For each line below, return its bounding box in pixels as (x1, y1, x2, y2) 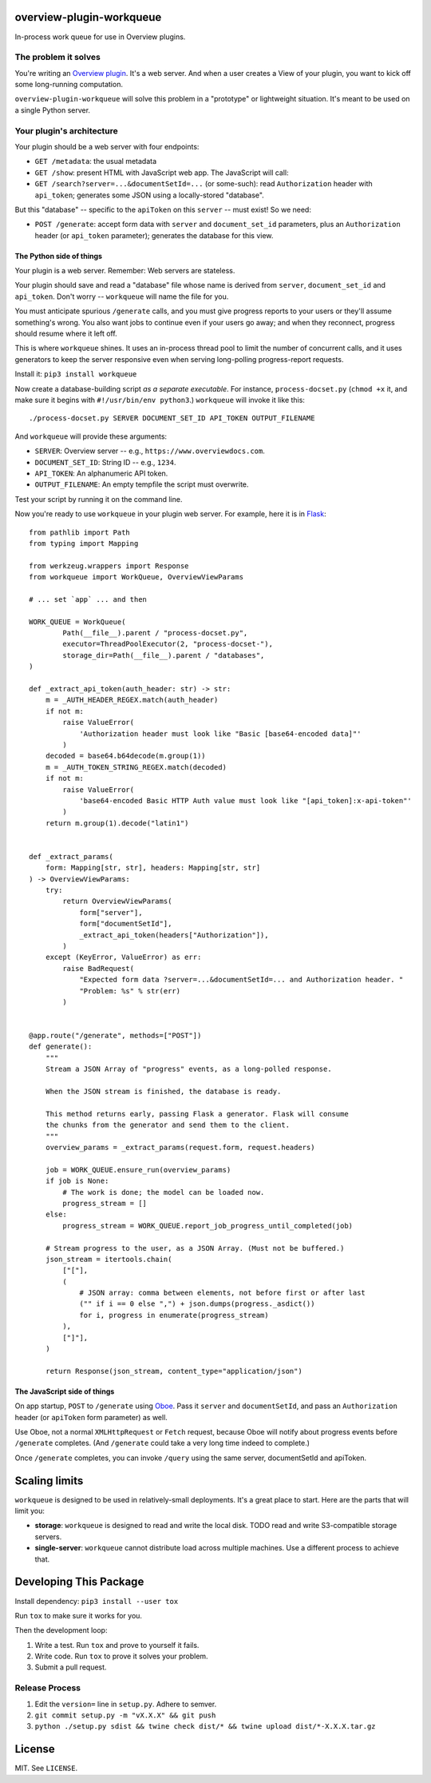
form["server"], (79, 908, 143, 917)
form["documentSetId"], (79, 919, 172, 929)
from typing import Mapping (29, 539, 139, 547)
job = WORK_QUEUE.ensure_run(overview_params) (45, 1165, 231, 1174)
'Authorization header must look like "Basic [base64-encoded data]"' (79, 729, 362, 738)
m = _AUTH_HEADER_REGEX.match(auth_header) (45, 695, 219, 705)
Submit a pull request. (34, 1662, 107, 1672)
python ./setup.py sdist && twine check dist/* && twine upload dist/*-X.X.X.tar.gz (34, 1722, 376, 1731)
